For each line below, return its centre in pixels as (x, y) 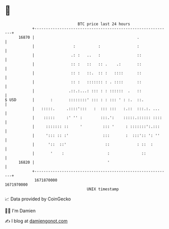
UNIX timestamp (103, 189)
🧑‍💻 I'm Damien (20, 211)
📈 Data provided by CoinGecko (38, 199)
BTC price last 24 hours (104, 24)
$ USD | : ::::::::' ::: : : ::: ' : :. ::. (74, 100)
